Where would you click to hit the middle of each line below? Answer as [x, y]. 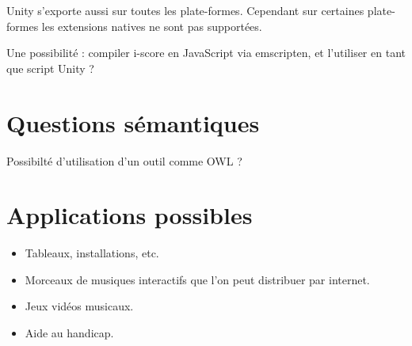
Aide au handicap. [69, 333]
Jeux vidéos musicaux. [79, 306]
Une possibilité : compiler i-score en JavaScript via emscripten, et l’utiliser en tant [206, 53]
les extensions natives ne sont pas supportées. [152, 26]
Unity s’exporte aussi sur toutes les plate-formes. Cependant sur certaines [185, 10]
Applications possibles [130, 215]
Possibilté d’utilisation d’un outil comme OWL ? [124, 160]
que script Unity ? [50, 68]
